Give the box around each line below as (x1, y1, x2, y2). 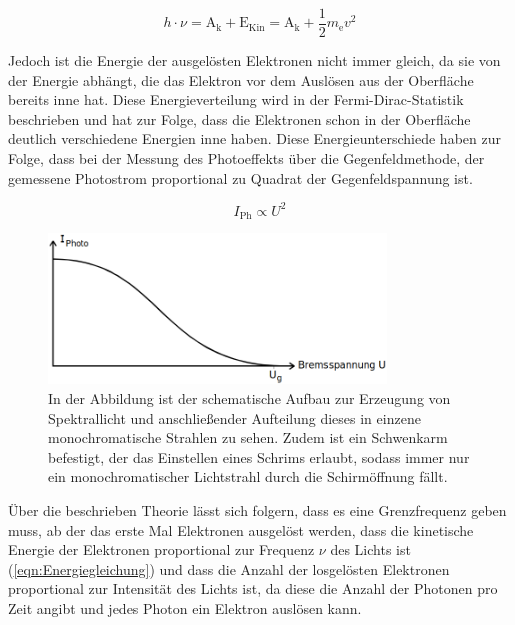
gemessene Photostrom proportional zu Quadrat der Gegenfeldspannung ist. (8, 167, 473, 188)
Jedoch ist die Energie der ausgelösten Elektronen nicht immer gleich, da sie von (8, 50, 501, 71)
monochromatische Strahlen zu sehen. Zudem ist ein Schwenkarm (48, 427, 448, 448)
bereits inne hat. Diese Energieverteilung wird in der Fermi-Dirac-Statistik (8, 89, 464, 110)
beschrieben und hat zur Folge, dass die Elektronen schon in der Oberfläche (8, 108, 471, 129)
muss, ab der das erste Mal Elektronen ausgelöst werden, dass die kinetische (8, 519, 474, 540)
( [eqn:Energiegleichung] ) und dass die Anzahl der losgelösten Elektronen (8, 558, 450, 579)
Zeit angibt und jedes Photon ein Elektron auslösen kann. (8, 597, 362, 618)
